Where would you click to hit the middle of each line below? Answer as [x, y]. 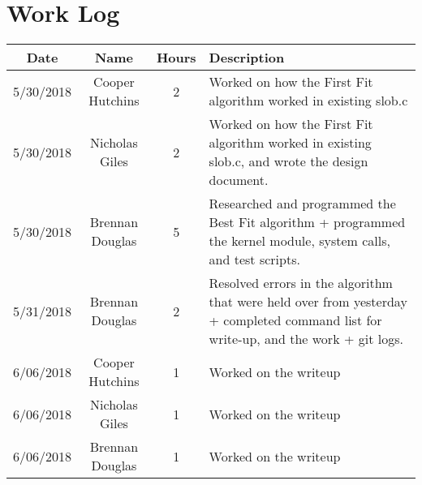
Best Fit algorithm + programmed [307, 222]
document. [239, 180]
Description [247, 58]
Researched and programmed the [302, 204]
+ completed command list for [295, 320]
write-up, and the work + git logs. [306, 339]
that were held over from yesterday [308, 302]
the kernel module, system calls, [299, 241]
